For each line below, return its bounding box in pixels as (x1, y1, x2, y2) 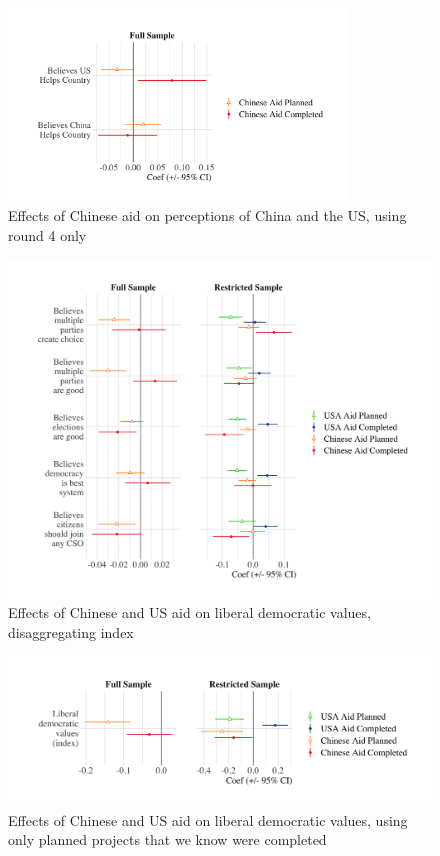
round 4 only (8, 224, 87, 245)
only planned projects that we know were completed (8, 829, 327, 850)
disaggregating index (8, 621, 134, 642)
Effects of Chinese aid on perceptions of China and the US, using (8, 205, 407, 226)
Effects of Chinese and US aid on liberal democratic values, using (8, 809, 408, 830)
